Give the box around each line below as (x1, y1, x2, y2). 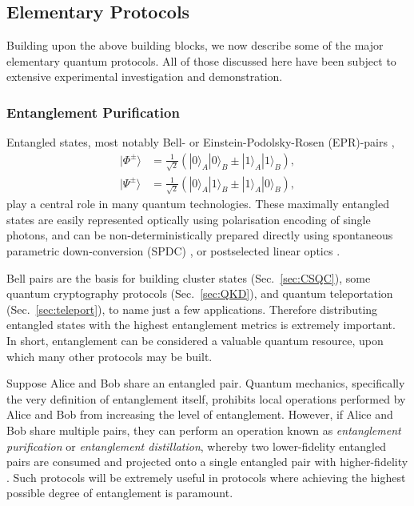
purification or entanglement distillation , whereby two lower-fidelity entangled (6, 437, 386, 454)
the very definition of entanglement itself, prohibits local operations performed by (6, 390, 406, 407)
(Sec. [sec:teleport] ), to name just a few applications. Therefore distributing (6, 300, 378, 317)
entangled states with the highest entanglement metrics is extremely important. (6, 316, 396, 333)
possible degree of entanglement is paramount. (6, 484, 233, 501)
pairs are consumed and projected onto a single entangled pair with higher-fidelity (6, 453, 408, 470)
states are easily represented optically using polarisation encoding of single (6, 211, 371, 227)
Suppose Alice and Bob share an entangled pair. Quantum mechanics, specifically (6, 375, 405, 392)
